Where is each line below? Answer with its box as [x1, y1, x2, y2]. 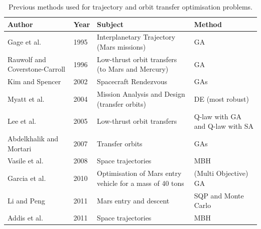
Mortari [8, 143, 32, 153]
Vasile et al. [8, 155, 44, 166]
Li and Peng [8, 195, 45, 205]
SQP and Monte [194, 190, 244, 200]
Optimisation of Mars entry [97, 168, 182, 178]
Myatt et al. [8, 93, 45, 104]
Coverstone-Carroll [8, 64, 65, 74]
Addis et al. [8, 212, 43, 223]
